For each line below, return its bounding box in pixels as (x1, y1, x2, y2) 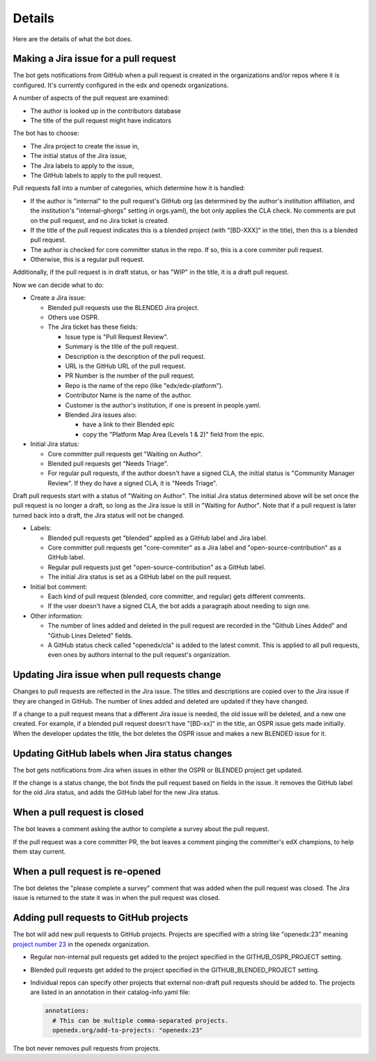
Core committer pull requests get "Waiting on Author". (47, 449, 203, 458)
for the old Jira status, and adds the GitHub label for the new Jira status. (13, 788, 220, 797)
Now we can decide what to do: (13, 281, 104, 289)
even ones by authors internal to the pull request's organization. (47, 651, 231, 659)
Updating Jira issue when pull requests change (13, 669, 221, 681)
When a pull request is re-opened (13, 865, 162, 877)
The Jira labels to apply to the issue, (30, 161, 134, 170)
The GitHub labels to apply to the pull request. (30, 171, 163, 179)
